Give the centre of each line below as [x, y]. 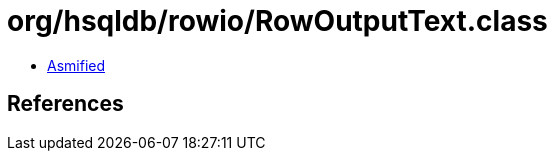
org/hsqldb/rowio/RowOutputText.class [277, 21]
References [65, 104]
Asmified [76, 65]
